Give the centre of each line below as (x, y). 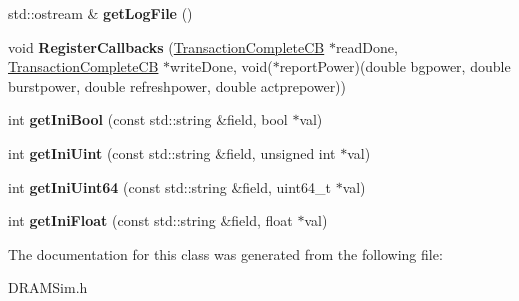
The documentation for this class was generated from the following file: (225, 253)
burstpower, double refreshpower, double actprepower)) (177, 85)
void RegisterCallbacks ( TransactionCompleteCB (166, 46)
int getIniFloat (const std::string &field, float (150, 220)
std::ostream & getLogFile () (100, 13)
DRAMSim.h (48, 287)
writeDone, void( (221, 66)
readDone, (366, 46)
